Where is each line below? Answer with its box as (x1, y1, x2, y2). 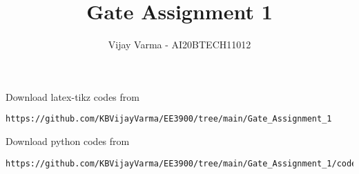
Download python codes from (6, 133, 130, 148)
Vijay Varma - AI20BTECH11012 (108, 37, 251, 52)
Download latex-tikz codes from (6, 89, 139, 104)
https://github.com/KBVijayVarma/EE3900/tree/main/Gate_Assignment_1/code (6, 158, 357, 168)
